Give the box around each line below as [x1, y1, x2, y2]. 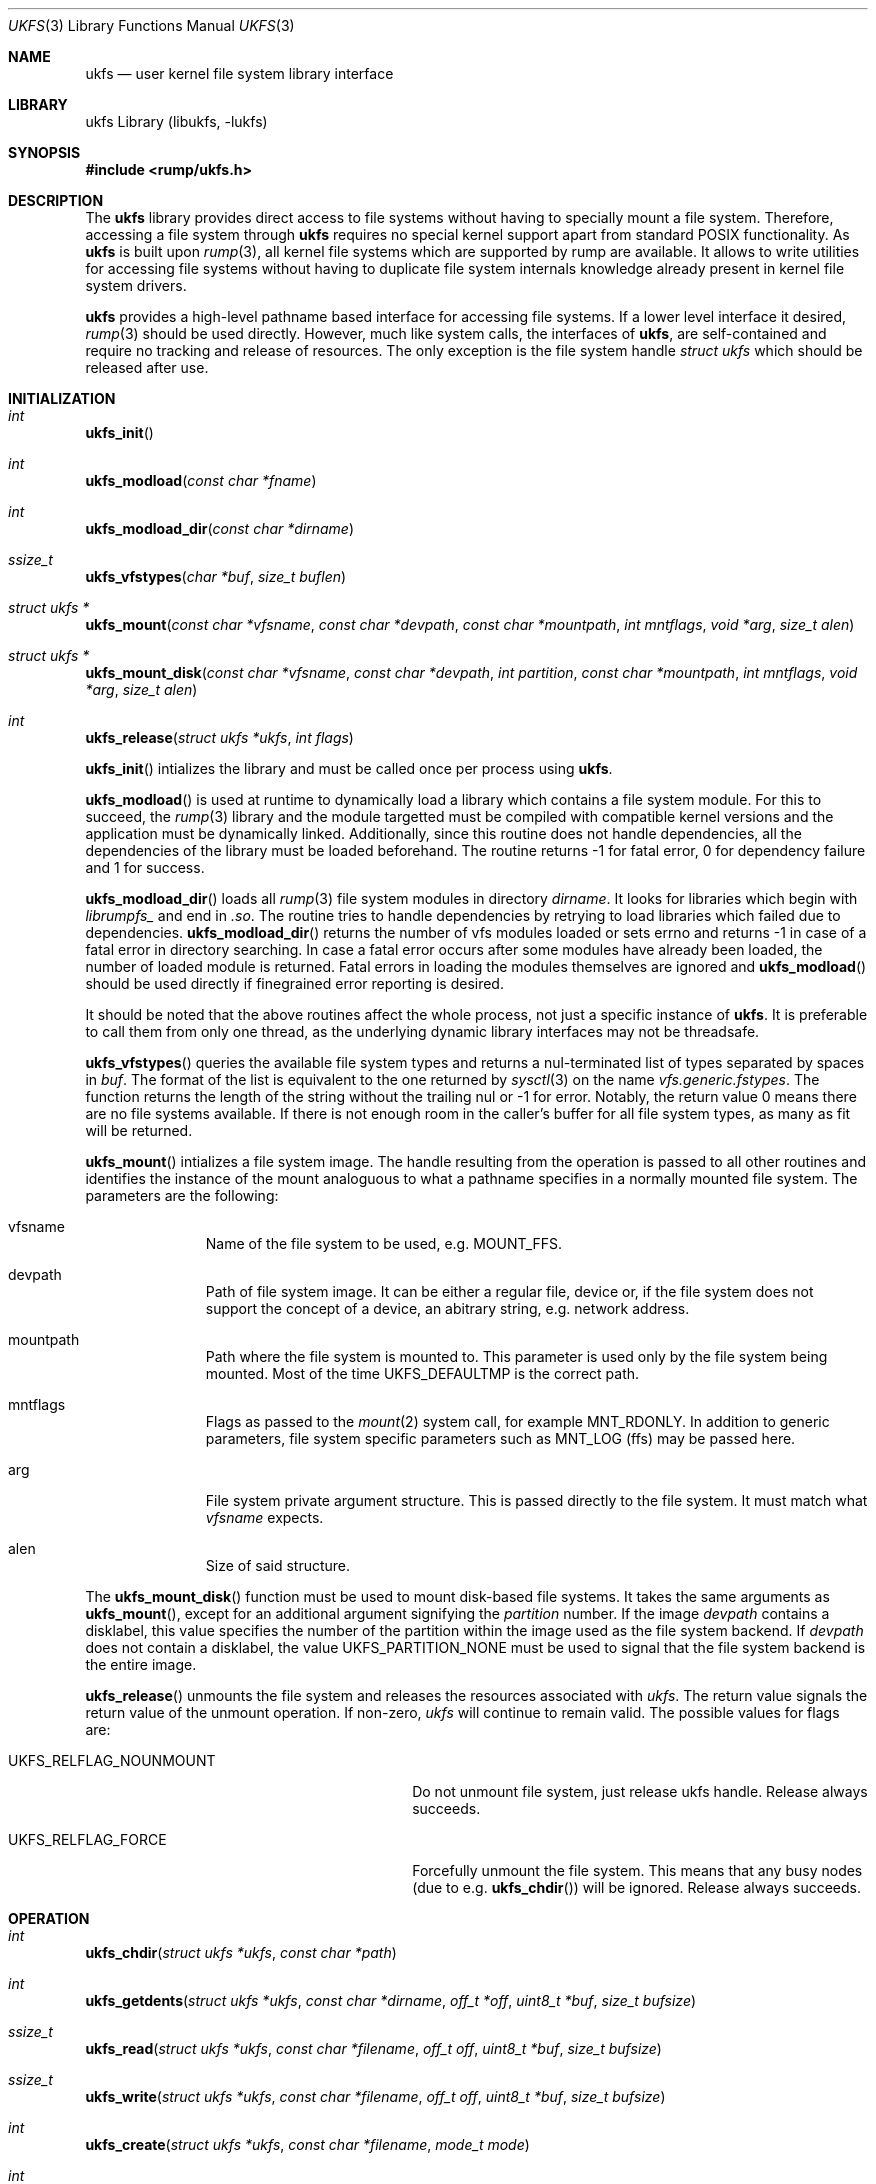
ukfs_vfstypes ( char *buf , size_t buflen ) [85, 568, 347, 585]
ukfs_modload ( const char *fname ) [85, 472, 317, 489]
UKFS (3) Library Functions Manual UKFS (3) [8, 17, 295, 34]
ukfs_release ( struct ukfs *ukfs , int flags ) [85, 729, 354, 746]
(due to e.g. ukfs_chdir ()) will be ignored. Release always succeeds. [412, 1879, 861, 1896]
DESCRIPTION [8, 192, 104, 209]
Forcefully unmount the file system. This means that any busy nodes [412, 1862, 863, 1879]
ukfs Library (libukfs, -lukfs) [85, 113, 268, 130]
